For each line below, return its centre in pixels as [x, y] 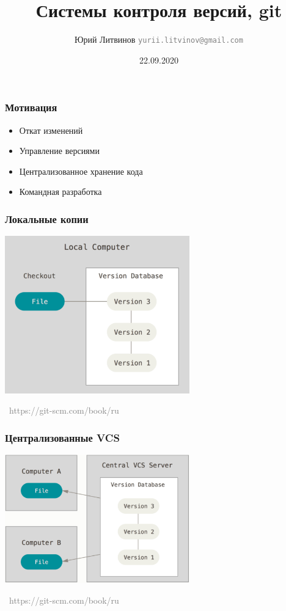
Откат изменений [51, 130]
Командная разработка [61, 192]
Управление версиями [59, 151]
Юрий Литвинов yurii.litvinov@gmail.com [159, 39]
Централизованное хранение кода [81, 171]
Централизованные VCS [62, 437]
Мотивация [31, 107]
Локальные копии [47, 218]
